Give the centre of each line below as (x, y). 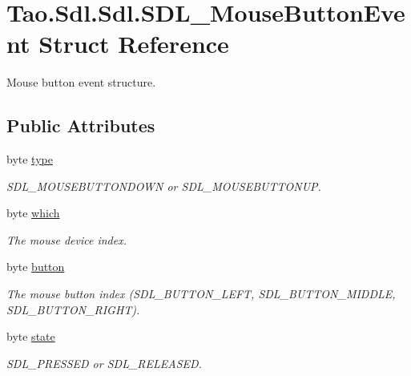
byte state (31, 336)
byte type (30, 159)
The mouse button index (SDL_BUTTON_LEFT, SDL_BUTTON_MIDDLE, (201, 294)
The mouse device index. (66, 239)
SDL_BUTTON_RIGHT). (73, 309)
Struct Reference (134, 44)
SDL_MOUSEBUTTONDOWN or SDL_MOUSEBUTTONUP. (164, 186)
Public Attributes (81, 125)
